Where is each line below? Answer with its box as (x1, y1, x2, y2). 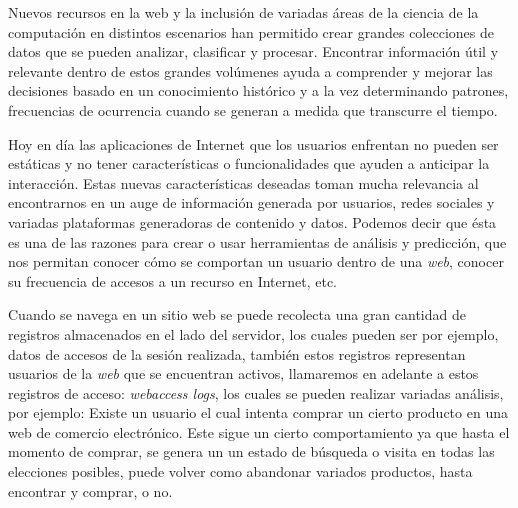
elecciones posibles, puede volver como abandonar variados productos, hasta (8, 461, 473, 482)
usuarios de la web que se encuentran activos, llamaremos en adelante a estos (8, 363, 479, 384)
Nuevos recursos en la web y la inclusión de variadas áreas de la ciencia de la (8, 2, 479, 22)
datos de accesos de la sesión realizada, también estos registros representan (8, 343, 466, 364)
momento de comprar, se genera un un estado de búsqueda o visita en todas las (8, 441, 495, 462)
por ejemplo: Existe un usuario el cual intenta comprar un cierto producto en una (8, 402, 508, 423)
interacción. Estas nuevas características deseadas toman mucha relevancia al (8, 172, 479, 193)
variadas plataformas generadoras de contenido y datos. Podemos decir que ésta (8, 211, 497, 232)
